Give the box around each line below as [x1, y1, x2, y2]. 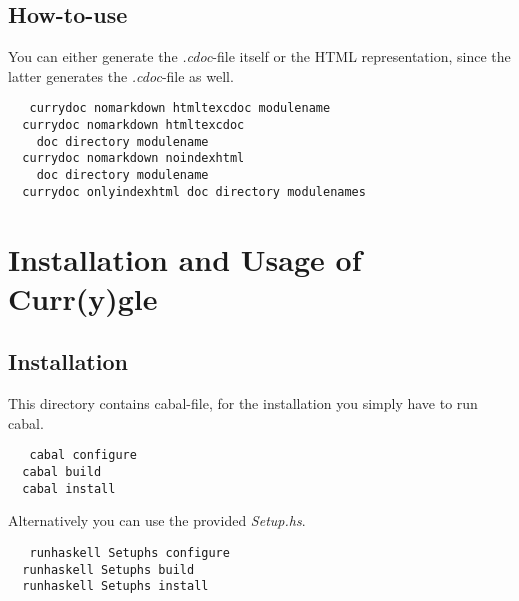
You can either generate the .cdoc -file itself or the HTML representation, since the [8, 46, 511, 67]
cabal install [22, 481, 116, 496]
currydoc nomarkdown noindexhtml [22, 151, 245, 166]
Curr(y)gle [8, 277, 158, 318]
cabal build [22, 464, 102, 479]
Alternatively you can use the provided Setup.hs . [8, 510, 306, 531]
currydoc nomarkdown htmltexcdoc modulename [29, 101, 331, 116]
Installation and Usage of [8, 238, 362, 279]
